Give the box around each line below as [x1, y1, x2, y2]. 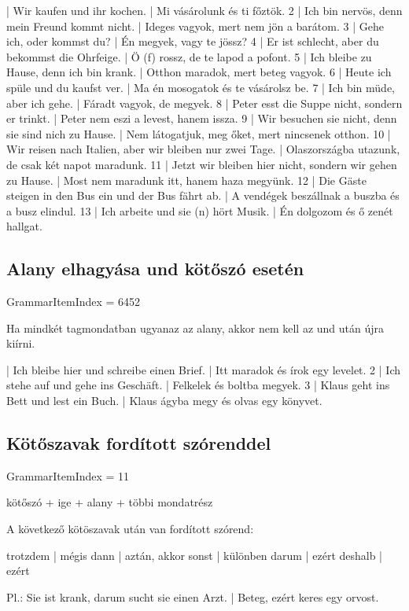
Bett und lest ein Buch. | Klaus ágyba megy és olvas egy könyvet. [6, 392, 322, 409]
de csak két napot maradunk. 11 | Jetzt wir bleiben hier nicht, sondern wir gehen [6, 156, 397, 172]
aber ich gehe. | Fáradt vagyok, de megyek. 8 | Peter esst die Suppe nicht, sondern [6, 94, 403, 111]
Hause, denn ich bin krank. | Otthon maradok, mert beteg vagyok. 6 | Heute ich [6, 64, 392, 80]
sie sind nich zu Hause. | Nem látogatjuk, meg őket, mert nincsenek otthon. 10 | [6, 125, 391, 142]
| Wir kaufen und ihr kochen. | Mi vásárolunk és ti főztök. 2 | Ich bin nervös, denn [6, 2, 403, 18]
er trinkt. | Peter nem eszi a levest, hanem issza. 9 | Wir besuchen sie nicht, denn [6, 110, 397, 127]
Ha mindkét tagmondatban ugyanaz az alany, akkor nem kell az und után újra [6, 319, 385, 336]
